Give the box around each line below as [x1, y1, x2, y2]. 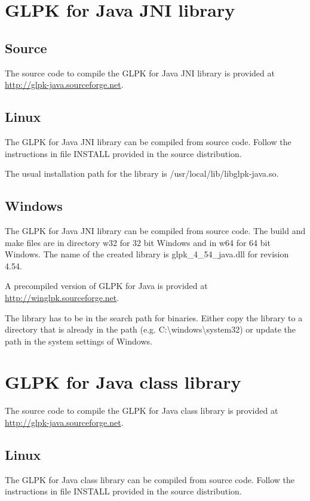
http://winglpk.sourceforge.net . [5, 291, 119, 303]
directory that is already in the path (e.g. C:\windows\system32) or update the [5, 323, 296, 336]
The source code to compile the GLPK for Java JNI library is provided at [5, 66, 275, 79]
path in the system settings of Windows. [5, 334, 152, 347]
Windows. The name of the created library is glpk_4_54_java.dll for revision [5, 248, 289, 260]
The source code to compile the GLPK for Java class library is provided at [5, 404, 278, 417]
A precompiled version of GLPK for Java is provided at [5, 279, 208, 292]
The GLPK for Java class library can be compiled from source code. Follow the [5, 473, 295, 485]
